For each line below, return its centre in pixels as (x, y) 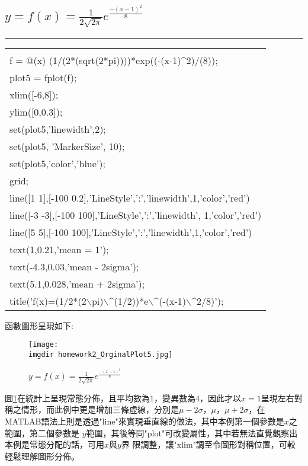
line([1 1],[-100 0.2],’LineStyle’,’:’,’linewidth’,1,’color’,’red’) (130, 197)
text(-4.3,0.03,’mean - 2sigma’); (74, 266)
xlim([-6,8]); (34, 94)
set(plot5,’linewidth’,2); (58, 129)
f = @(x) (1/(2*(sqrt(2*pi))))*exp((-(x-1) (95, 60)
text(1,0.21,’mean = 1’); (59, 249)
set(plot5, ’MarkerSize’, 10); (67, 146)
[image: (44, 345)
